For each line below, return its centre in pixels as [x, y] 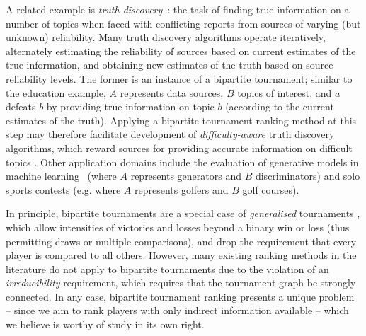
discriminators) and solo [308, 176]
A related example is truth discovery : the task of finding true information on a [178, 9]
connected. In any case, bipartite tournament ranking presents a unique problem [180, 296]
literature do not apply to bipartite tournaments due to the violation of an [167, 268]
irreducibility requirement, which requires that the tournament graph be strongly [181, 283]
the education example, [56, 92]
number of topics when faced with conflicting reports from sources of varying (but [183, 23]
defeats [21, 106]
